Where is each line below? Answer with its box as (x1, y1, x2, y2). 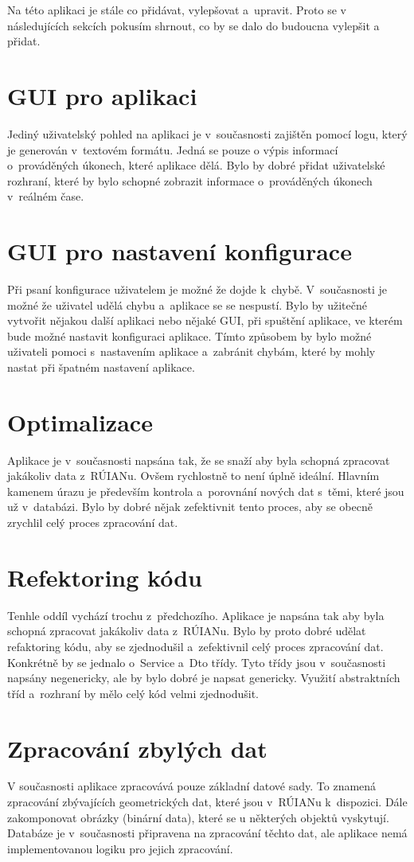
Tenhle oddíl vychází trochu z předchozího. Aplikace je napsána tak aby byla (7, 607, 385, 623)
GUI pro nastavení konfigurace (7, 235, 352, 267)
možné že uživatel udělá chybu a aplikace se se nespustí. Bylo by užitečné (7, 296, 367, 313)
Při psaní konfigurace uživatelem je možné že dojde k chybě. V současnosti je (7, 281, 387, 297)
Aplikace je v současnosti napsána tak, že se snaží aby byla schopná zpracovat (7, 451, 390, 468)
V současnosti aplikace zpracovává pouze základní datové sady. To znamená (7, 778, 377, 794)
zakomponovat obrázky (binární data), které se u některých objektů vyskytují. (7, 809, 389, 825)
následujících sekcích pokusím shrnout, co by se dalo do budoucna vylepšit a (7, 17, 380, 33)
